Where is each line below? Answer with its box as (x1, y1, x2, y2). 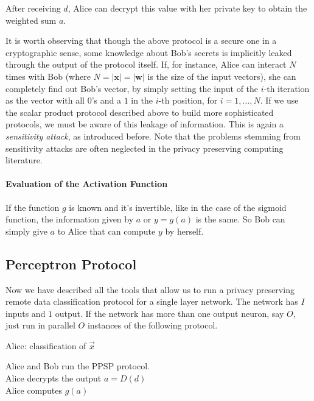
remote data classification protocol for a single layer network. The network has (5, 295, 298, 308)
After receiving (5, 2, 61, 14)
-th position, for (158, 94, 218, 107)
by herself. (165, 224, 204, 237)
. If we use (260, 94, 299, 107)
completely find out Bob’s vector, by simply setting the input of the (5, 82, 259, 94)
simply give (5, 224, 47, 237)
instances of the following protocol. (87, 319, 218, 332)
